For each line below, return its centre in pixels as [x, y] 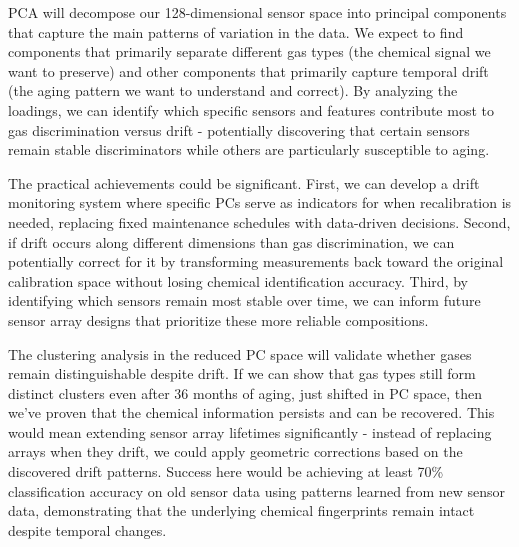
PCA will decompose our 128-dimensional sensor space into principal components [257, 12]
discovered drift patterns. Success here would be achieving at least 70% [226, 471]
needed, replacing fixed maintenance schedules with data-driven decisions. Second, [259, 221]
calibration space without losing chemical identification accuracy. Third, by [238, 280]
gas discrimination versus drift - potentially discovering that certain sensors [239, 129]
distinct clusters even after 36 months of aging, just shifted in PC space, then [245, 392]
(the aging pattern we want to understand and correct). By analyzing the [233, 90]
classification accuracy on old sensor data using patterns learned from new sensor [257, 490]
